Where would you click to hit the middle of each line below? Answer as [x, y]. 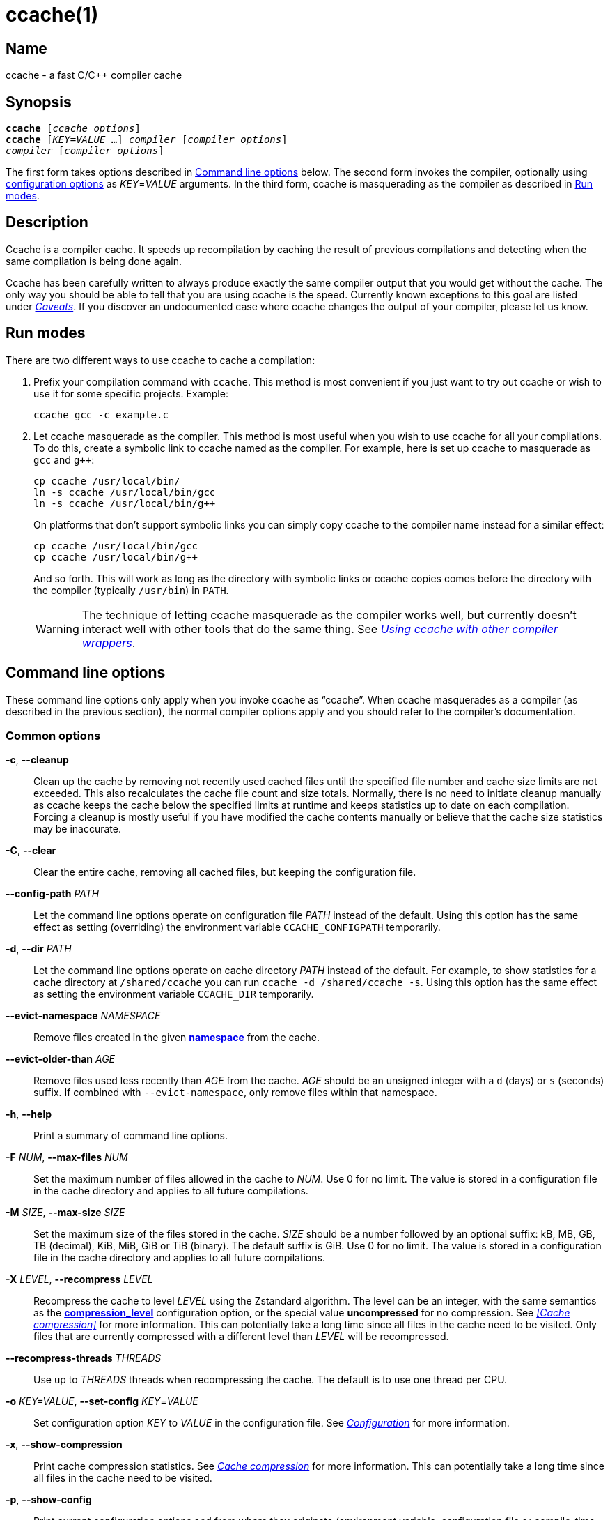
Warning [57, 629]
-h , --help [29, 1114]
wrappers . [109, 643]
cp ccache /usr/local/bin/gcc [116, 546]
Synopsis [39, 102]
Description [47, 222]
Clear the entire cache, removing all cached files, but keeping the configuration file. [225, 872]
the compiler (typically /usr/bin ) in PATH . [131, 590]
